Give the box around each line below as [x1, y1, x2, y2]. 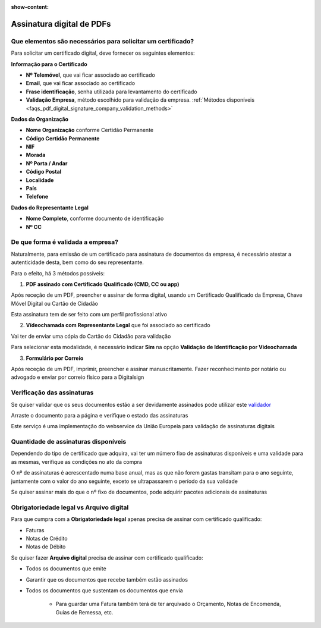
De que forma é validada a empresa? [11, 238, 119, 246]
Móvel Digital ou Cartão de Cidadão [11, 300, 98, 307]
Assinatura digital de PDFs [11, 18, 111, 29]
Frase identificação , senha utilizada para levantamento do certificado [26, 88, 197, 95]
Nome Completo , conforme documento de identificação [26, 215, 164, 222]
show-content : [11, 4, 49, 10]
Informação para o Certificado [11, 60, 87, 68]
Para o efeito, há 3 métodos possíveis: [11, 269, 105, 277]
